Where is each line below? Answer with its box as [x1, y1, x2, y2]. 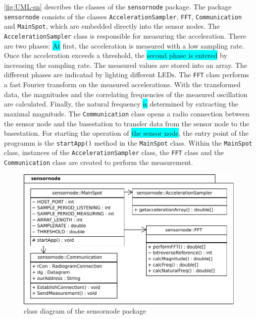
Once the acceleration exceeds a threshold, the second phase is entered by [4, 50, 227, 60]
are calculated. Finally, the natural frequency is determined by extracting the [4, 99, 239, 109]
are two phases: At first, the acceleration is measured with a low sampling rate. [4, 40, 244, 51]
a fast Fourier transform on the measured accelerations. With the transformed [4, 79, 241, 90]
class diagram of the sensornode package [24, 306, 146, 316]
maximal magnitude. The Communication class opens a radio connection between [4, 108, 250, 118]
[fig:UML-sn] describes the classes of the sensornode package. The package [4, 1, 232, 11]
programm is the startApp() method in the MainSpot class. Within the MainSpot [4, 137, 253, 148]
